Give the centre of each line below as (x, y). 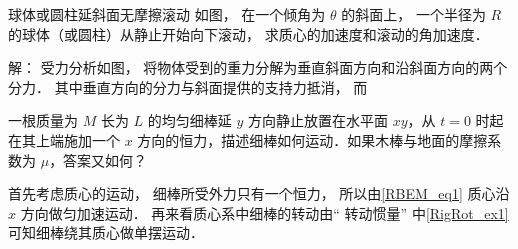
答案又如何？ (105, 159)
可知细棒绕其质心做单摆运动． (106, 232)
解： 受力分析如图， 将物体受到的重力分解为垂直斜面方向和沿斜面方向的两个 (258, 67)
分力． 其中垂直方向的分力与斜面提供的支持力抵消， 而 (188, 86)
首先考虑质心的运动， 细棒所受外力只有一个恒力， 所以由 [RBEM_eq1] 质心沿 (259, 193)
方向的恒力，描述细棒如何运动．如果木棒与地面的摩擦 (312, 139)
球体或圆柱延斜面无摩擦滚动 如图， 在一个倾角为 (167, 14)
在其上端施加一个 (64, 139)
